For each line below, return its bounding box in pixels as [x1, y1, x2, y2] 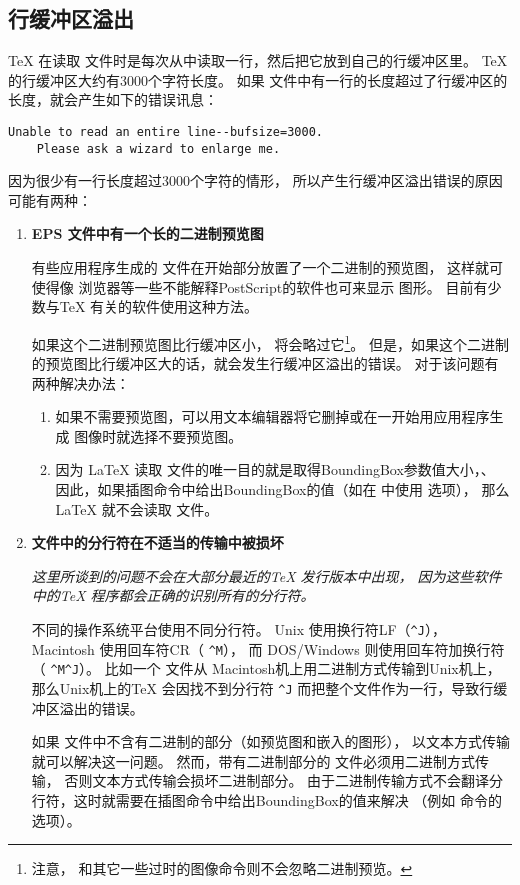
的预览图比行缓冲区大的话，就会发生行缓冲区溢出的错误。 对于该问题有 [31, 353, 499, 374]
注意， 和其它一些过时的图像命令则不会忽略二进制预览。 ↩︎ [31, 858, 413, 879]
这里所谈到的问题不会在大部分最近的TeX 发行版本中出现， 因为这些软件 [31, 565, 502, 586]
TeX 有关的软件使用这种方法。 [59, 296, 259, 317]
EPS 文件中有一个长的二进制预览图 [31, 223, 264, 244]
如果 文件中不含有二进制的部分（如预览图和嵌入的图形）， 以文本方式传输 [31, 731, 511, 752]
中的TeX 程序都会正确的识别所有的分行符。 [31, 585, 315, 606]
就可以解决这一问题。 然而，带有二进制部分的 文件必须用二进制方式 [31, 750, 476, 771]
